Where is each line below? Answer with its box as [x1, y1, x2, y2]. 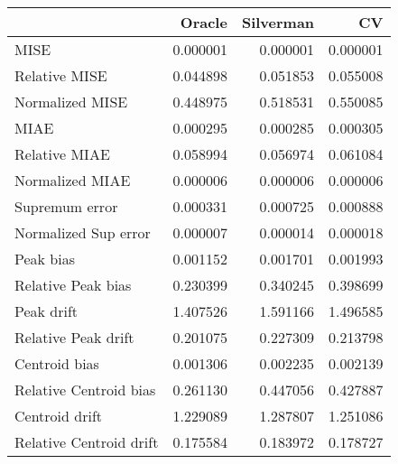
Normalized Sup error [14, 222, 151, 243]
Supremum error [14, 196, 118, 217]
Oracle [180, 12, 227, 32]
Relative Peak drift [14, 327, 134, 348]
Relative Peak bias [14, 274, 132, 295]
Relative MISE [14, 65, 107, 86]
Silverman [241, 12, 315, 32]
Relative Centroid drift [14, 432, 159, 452]
